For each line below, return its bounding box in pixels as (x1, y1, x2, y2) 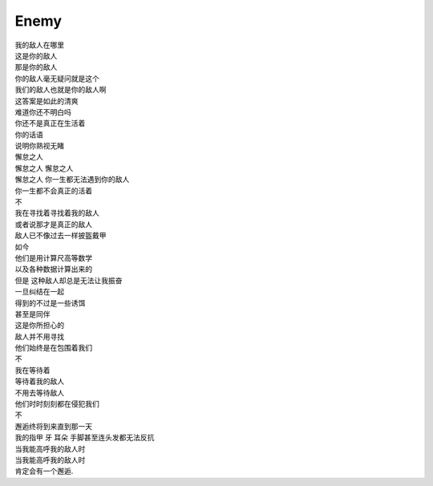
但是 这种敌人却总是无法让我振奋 (14, 275, 123, 285)
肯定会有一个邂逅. (14, 466, 74, 476)
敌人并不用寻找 (14, 331, 64, 341)
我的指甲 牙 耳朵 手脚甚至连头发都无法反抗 (14, 433, 155, 443)
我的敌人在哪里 (14, 40, 64, 50)
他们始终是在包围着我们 (14, 343, 92, 353)
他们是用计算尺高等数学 (14, 253, 92, 262)
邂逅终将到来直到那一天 (14, 421, 92, 431)
